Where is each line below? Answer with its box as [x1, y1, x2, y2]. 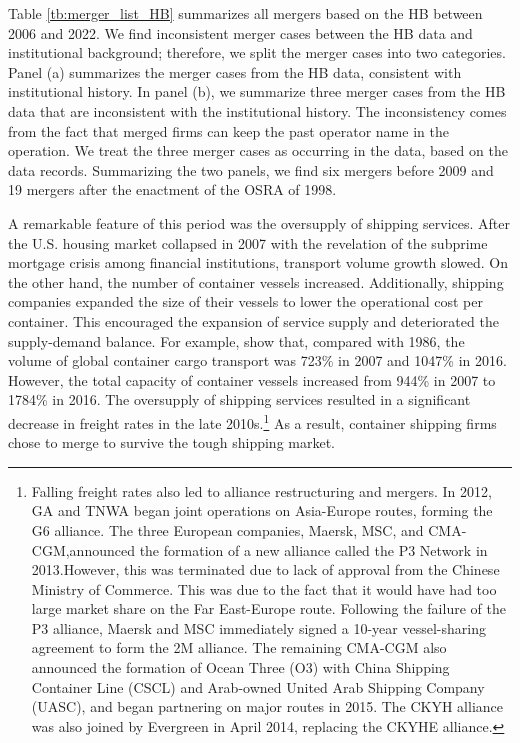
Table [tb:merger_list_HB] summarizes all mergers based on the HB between [8, 3, 483, 23]
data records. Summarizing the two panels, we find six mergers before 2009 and [8, 159, 494, 180]
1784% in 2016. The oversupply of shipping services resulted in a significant [8, 389, 471, 410]
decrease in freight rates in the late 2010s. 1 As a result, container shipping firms [8, 409, 497, 433]
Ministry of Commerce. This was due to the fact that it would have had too [31, 578, 497, 599]
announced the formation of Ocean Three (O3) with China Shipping [31, 657, 450, 678]
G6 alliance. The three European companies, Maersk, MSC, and [31, 519, 424, 540]
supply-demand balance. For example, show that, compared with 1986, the [8, 330, 465, 351]
